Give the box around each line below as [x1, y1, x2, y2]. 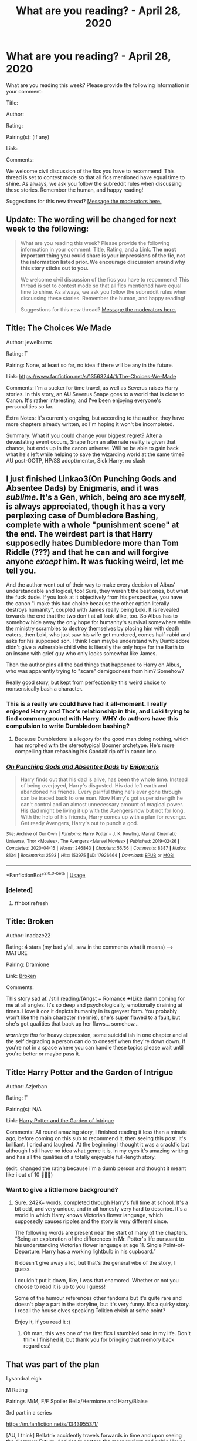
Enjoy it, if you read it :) [14, 1318, 71, 1326]
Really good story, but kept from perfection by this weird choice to [6, 679, 166, 686]
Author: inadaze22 [6, 932, 51, 939]
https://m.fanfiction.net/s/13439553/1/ [6, 1420, 98, 1427]
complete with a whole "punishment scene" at [6, 520, 179, 530]
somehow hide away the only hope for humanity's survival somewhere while [6, 619, 191, 626]
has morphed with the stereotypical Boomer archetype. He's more [14, 742, 175, 749]
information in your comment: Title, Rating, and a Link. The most [20, 246, 176, 253]
